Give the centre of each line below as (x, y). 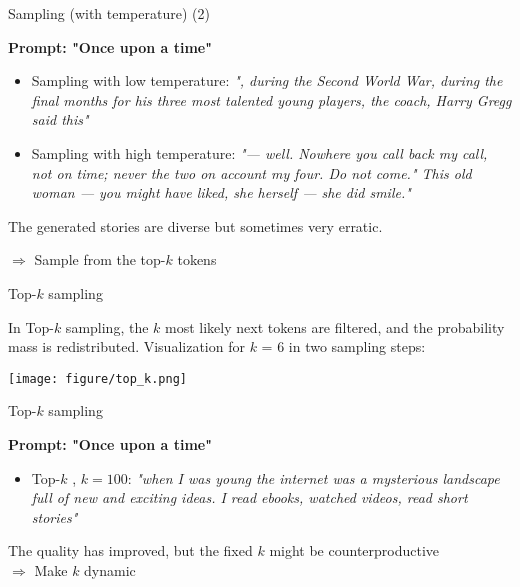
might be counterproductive (354, 550)
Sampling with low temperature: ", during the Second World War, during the (267, 80)
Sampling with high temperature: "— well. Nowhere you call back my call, (259, 152)
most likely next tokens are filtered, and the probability (335, 326)
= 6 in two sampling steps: (343, 346)
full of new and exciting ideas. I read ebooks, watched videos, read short (249, 497)
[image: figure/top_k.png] (97, 378)
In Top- (31, 326)
